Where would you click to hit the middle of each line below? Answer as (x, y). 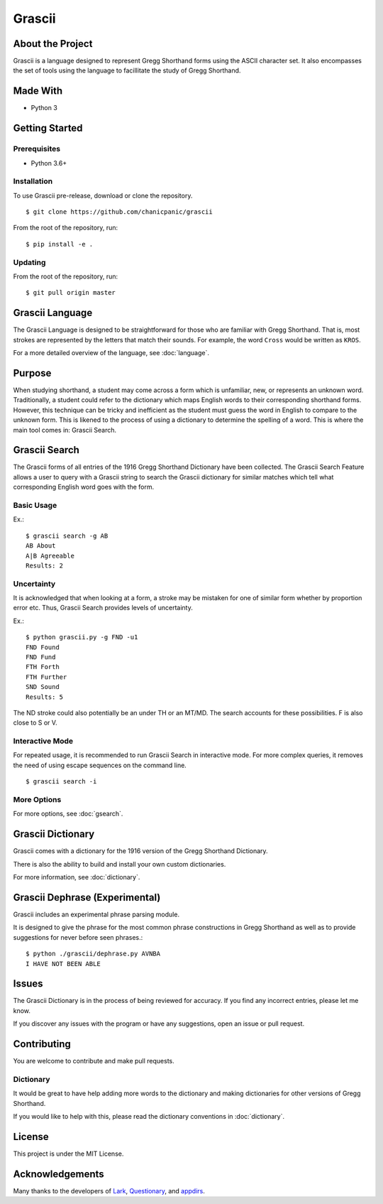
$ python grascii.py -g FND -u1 (82, 637)
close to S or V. (35, 723)
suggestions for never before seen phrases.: (78, 937)
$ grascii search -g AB (67, 536)
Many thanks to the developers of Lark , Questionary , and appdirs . (109, 1191)
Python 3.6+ (49, 163)
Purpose (32, 373)
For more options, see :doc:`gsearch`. (68, 814)
